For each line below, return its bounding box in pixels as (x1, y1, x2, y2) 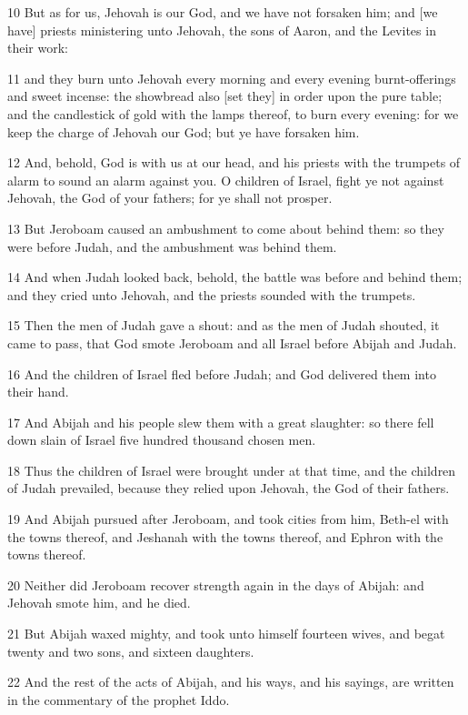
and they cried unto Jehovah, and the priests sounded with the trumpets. (7, 285, 416, 304)
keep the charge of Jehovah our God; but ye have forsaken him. (7, 122, 360, 141)
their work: (7, 38, 68, 57)
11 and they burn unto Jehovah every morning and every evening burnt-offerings (7, 68, 456, 87)
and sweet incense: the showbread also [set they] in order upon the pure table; (7, 86, 443, 106)
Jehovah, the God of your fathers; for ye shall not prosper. (7, 188, 333, 207)
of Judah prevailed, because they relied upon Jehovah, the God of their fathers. (7, 478, 450, 498)
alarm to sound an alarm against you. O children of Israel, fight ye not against (7, 170, 444, 189)
